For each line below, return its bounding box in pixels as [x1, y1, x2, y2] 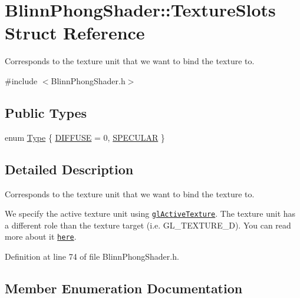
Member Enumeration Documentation [5, 279, 243, 297]
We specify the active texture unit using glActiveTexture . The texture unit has [5, 207, 296, 220]
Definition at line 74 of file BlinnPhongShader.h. [5, 250, 179, 262]
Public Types [5, 103, 87, 121]
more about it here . [5, 230, 77, 243]
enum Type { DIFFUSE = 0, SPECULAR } [5, 131, 165, 143]
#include [5, 74, 38, 87]
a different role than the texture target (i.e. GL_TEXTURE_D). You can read [5, 218, 291, 231]
